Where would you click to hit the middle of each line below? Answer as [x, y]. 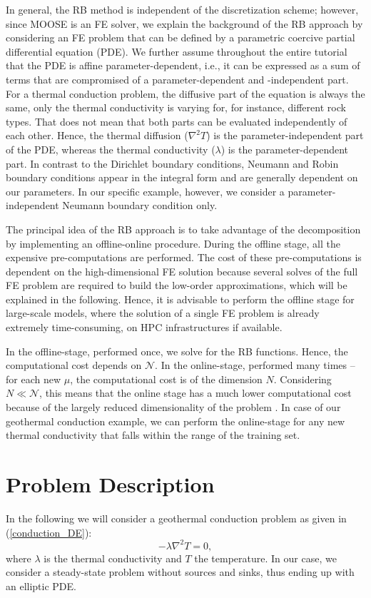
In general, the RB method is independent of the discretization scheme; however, [182, 9]
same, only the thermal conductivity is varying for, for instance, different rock [176, 107]
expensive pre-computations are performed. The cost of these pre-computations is [184, 257]
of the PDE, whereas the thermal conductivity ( [111, 149]
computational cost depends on [74, 365]
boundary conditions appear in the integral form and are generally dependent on [182, 177]
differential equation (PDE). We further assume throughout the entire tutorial [177, 51]
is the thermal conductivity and [113, 558]
